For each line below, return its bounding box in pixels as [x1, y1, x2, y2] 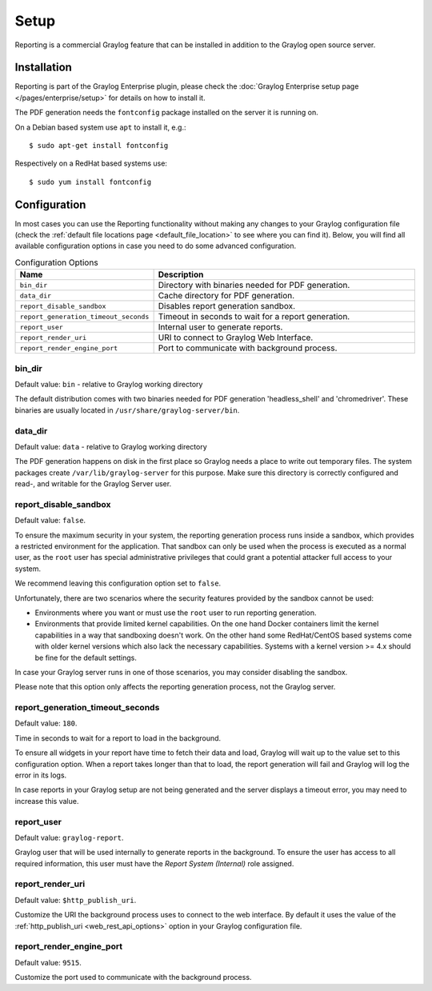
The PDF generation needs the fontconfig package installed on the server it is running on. [14, 108, 319, 118]
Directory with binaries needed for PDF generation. [158, 280, 350, 291]
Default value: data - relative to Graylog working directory [14, 442, 207, 451]
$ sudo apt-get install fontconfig [29, 141, 169, 150]
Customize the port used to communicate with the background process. [14, 973, 252, 982]
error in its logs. [14, 770, 67, 780]
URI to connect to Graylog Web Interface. [158, 332, 314, 343]
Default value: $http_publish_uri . [14, 895, 137, 905]
